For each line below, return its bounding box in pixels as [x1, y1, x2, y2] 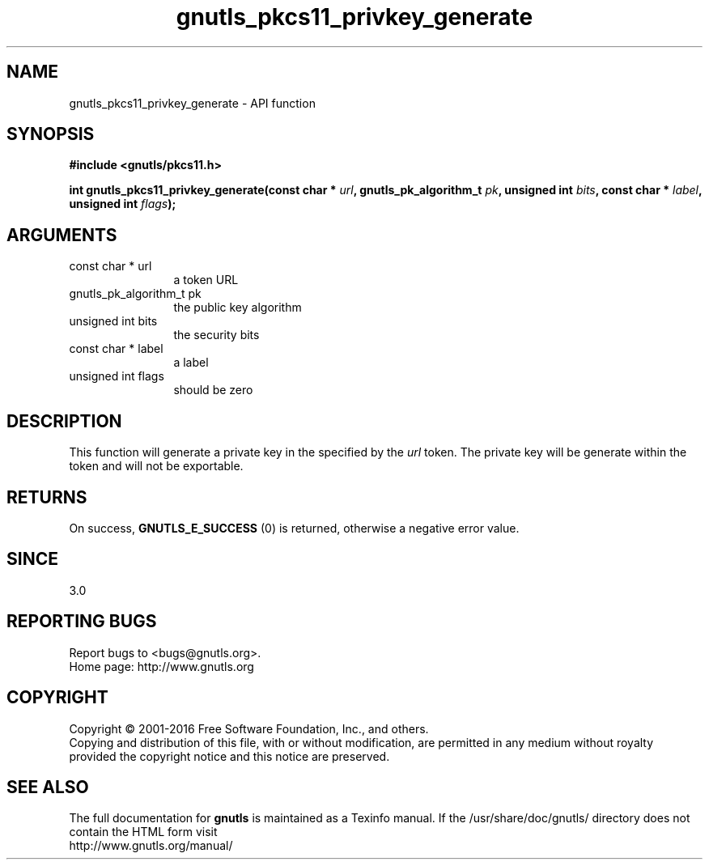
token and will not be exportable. [69, 459, 244, 473]
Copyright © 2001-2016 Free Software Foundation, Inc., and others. [69, 721, 429, 736]
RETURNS [6, 486, 87, 507]
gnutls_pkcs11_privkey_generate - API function [69, 96, 316, 110]
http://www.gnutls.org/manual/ [69, 838, 233, 853]
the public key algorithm [173, 300, 302, 315]
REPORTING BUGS [6, 611, 157, 632]
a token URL [173, 273, 239, 287]
